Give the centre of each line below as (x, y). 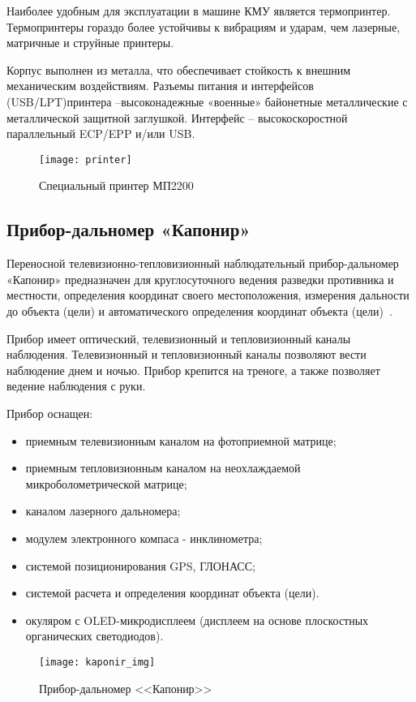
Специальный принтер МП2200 (116, 185)
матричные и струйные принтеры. (90, 43)
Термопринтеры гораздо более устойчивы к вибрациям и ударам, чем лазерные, (204, 26)
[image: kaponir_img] (97, 662)
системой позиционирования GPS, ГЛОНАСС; (140, 565)
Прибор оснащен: (50, 413)
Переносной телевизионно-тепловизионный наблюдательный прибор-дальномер (203, 263)
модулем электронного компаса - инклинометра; (144, 538)
